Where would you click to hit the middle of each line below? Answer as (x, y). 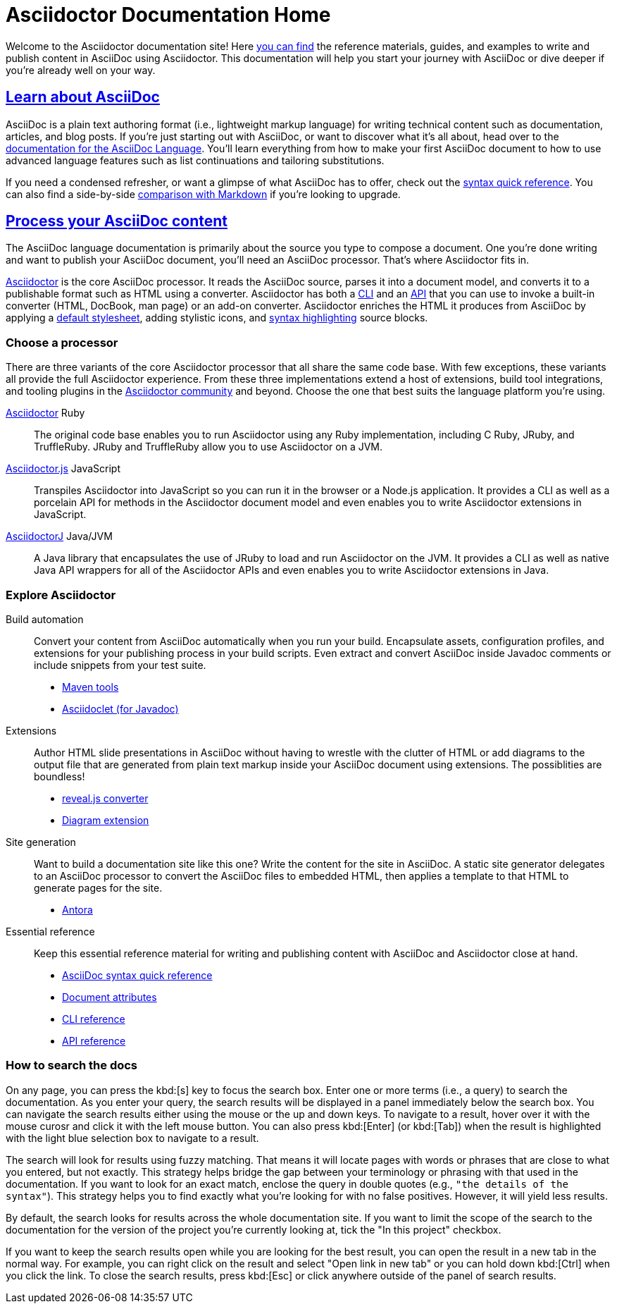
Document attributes (110, 997)
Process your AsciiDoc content (117, 221)
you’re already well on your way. (81, 70)
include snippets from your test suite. (120, 665)
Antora (77, 909)
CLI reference (94, 1019)
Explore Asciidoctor (61, 595)
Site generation (41, 842)
